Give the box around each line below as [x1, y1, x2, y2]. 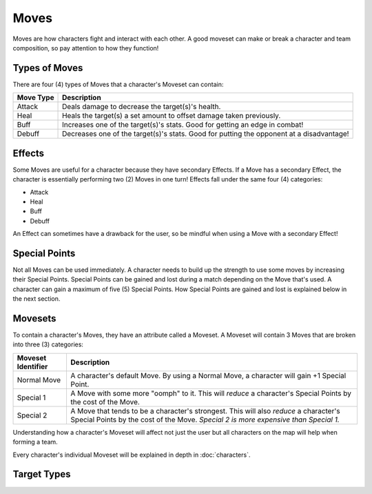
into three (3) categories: [12, 340, 84, 348]
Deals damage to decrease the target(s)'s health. [62, 102, 221, 112]
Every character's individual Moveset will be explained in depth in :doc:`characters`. [12, 451, 251, 459]
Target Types [12, 468, 72, 480]
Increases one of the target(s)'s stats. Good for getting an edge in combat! [62, 120, 304, 130]
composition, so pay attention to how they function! [12, 43, 159, 52]
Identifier [17, 362, 48, 371]
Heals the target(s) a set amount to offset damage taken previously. [62, 111, 281, 121]
